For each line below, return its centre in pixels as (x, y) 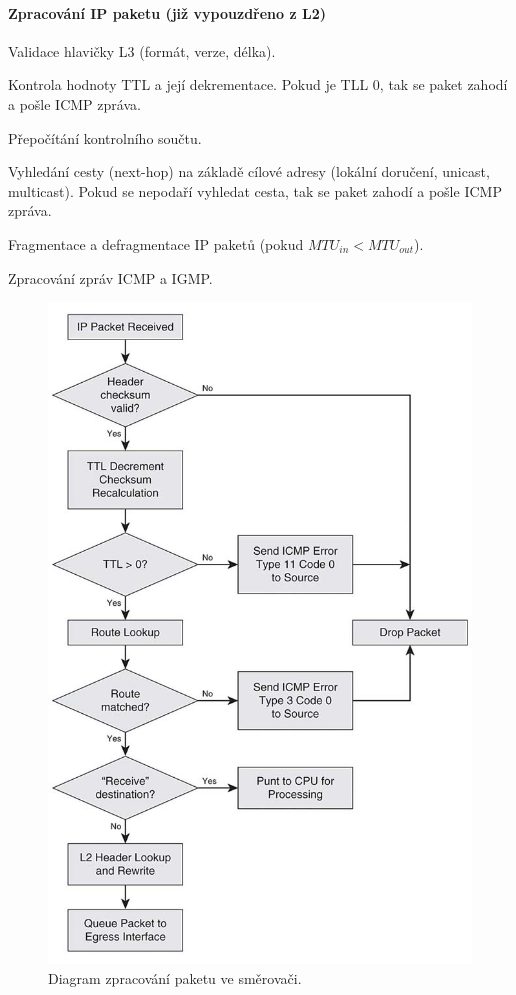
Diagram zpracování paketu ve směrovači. (175, 977)
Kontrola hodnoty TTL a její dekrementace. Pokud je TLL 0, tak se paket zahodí (258, 84)
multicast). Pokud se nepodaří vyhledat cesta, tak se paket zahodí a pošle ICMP (255, 190)
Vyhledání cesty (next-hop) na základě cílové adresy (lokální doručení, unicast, (249, 171)
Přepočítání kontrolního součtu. (105, 137)
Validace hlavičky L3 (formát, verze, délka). (142, 50)
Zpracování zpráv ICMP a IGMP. (110, 277)
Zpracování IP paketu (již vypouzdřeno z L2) (167, 12)
